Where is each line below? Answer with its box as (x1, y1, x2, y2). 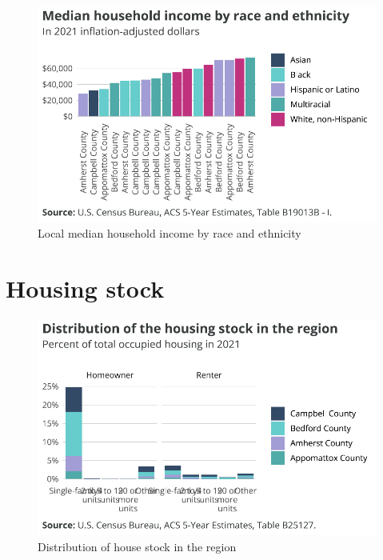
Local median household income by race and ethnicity (38, 225, 301, 242)
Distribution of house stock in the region (38, 538, 237, 554)
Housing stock (6, 272, 165, 305)
